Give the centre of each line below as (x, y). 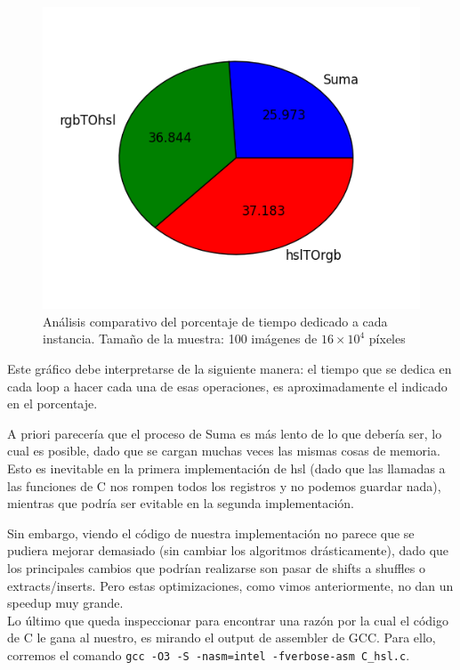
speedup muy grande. (65, 603)
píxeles (387, 339)
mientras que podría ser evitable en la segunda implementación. (181, 503)
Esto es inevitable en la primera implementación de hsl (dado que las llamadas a (226, 468)
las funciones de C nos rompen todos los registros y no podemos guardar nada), (224, 485)
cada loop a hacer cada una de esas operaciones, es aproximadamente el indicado (227, 386)
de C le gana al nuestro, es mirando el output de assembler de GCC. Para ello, (222, 638)
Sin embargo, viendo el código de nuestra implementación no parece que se (211, 533)
